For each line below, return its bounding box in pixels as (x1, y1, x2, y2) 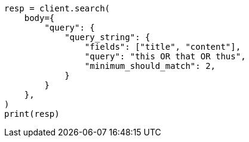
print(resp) (4, 109, 60, 119)
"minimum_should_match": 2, (84, 61, 216, 71)
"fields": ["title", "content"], (84, 42, 241, 52)
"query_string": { (64, 32, 150, 42)
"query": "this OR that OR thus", (84, 52, 246, 61)
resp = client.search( (4, 4, 110, 13)
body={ (24, 13, 55, 23)
